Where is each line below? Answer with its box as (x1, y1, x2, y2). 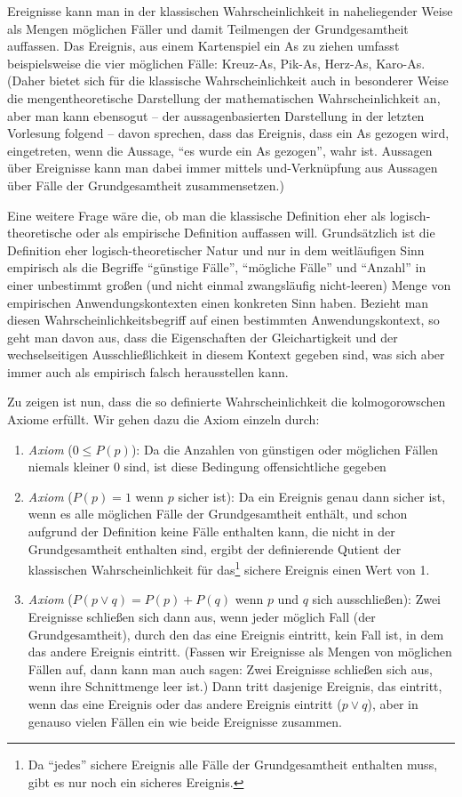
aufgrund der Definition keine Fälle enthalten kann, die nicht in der (28, 522, 395, 541)
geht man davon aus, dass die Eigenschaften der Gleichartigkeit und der (7, 327, 398, 346)
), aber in (367, 695, 418, 713)
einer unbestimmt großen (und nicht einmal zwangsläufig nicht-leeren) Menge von (7, 275, 451, 294)
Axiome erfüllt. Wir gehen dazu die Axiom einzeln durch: (7, 410, 320, 429)
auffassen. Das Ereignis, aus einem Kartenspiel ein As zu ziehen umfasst (7, 36, 400, 55)
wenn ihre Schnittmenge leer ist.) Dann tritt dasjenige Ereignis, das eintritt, (28, 677, 442, 696)
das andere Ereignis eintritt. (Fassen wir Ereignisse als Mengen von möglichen (28, 642, 452, 661)
